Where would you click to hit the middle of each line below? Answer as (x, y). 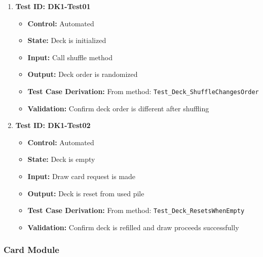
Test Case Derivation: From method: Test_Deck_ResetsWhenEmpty (136, 210)
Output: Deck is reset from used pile (86, 193)
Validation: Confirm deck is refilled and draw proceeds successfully (133, 227)
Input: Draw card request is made (82, 176)
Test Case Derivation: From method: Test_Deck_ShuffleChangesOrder (143, 91)
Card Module (31, 250)
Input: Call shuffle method (70, 57)
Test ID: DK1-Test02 (53, 125)
